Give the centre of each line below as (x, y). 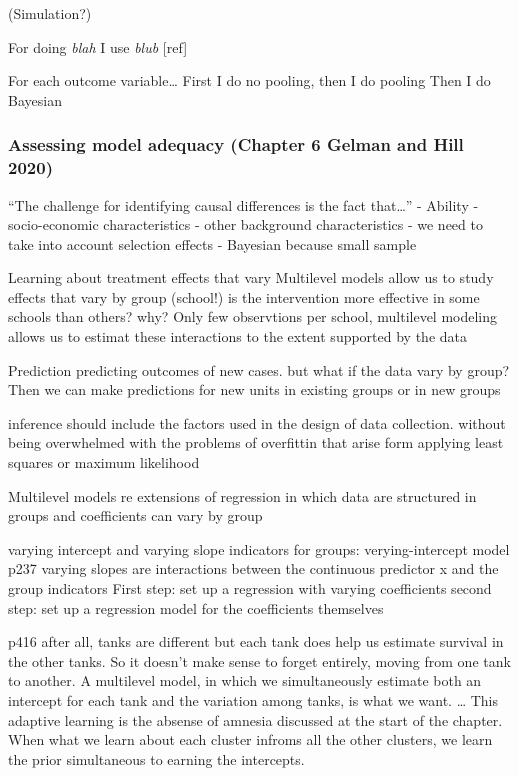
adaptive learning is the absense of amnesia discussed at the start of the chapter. (255, 719)
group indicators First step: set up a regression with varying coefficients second (250, 588)
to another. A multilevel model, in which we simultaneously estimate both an (245, 680)
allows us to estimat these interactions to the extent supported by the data (238, 336)
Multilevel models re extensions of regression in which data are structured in (242, 495)
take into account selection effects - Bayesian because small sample (212, 243)
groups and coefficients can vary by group (135, 515)
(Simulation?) (50, 13)
